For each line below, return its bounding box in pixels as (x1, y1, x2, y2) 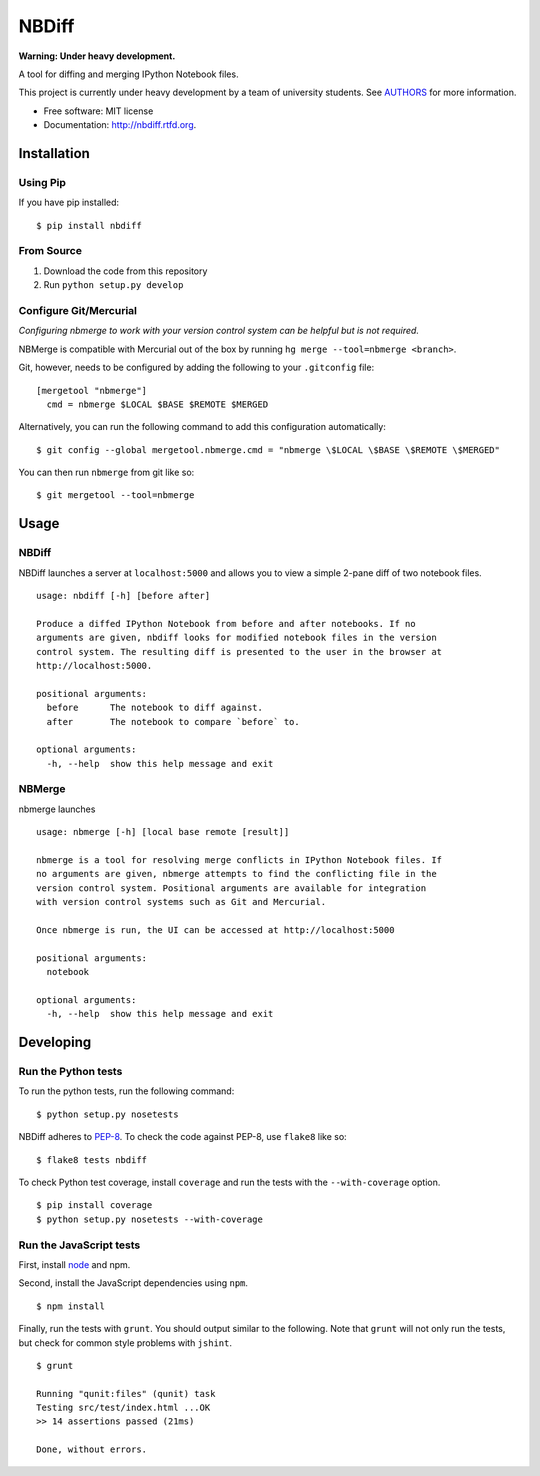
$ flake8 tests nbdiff (36, 1154, 148, 1165)
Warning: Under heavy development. (18, 50, 176, 62)
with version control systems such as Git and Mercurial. (36, 896, 327, 908)
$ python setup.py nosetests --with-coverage (36, 1213, 264, 1225)
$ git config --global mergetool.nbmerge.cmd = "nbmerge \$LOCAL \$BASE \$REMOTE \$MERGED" (36, 444, 500, 455)
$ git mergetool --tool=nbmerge (36, 490, 195, 501)
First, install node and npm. (18, 1258, 131, 1270)
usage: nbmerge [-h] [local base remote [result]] (36, 826, 290, 838)
